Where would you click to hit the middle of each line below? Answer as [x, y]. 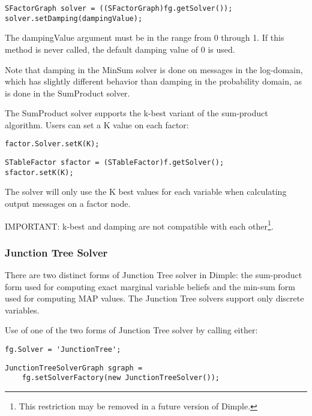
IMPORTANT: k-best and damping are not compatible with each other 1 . [139, 225]
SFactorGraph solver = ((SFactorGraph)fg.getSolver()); [119, 8]
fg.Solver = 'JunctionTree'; [63, 350]
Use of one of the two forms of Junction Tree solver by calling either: [131, 330]
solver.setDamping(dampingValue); [74, 18]
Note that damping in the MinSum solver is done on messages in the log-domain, [154, 69]
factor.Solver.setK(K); [52, 144]
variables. [22, 310]
